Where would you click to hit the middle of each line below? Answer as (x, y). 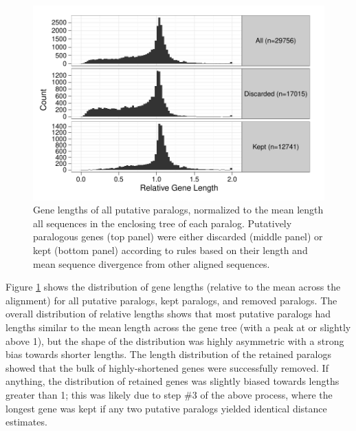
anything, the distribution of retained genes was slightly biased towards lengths (173, 381)
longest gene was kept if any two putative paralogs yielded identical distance (166, 408)
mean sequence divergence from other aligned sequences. (152, 263)
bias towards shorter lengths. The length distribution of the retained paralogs (169, 354)
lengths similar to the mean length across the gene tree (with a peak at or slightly (178, 327)
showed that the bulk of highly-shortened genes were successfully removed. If (167, 367)
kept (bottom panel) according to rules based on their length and (170, 250)
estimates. (26, 422)
